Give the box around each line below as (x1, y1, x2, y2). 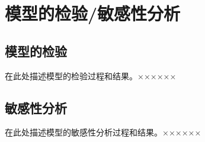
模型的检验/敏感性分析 (5, 1, 181, 25)
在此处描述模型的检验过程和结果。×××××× (5, 69, 177, 82)
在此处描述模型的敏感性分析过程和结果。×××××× (5, 126, 201, 138)
